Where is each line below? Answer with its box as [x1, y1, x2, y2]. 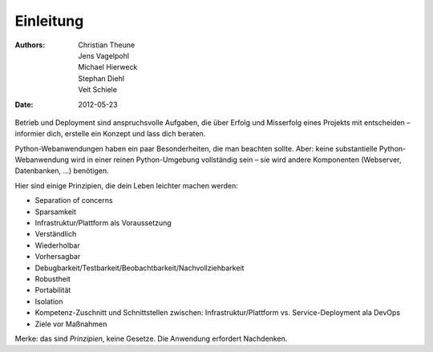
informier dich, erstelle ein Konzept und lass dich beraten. [14, 129, 206, 139]
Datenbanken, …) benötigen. [14, 166, 110, 176]
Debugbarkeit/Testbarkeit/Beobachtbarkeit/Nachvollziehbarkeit [34, 263, 245, 273]
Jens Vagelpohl [78, 51, 130, 60]
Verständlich [34, 229, 77, 239]
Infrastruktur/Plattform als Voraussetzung [34, 218, 172, 228]
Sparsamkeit [34, 207, 76, 216]
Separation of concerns [34, 196, 113, 205]
